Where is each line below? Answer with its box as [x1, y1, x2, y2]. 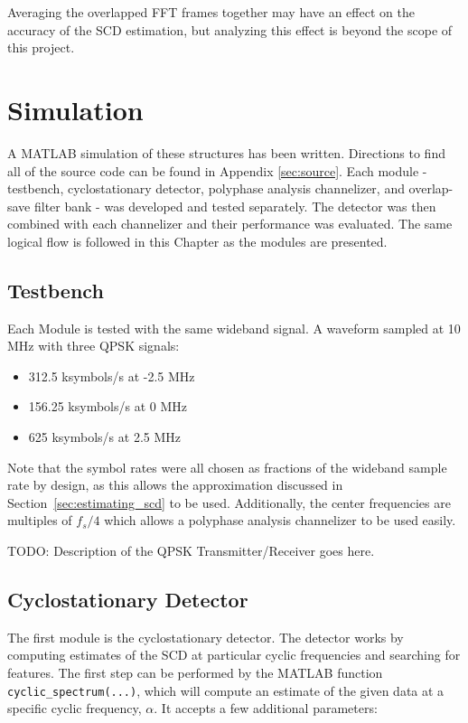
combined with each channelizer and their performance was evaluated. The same [7, 214, 453, 233]
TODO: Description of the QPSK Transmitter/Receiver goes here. [7, 541, 375, 560]
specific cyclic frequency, [7, 699, 142, 718]
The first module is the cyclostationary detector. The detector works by [7, 627, 404, 646]
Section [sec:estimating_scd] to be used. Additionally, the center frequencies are [7, 493, 451, 512]
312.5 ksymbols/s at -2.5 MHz [28, 366, 195, 385]
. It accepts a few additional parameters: [154, 699, 378, 718]
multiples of [7, 511, 72, 530]
